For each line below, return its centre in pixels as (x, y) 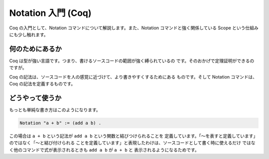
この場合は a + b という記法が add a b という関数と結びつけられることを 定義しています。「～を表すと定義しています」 (134, 136)
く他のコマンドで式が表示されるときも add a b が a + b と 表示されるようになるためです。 (104, 150)
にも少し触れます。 (29, 34)
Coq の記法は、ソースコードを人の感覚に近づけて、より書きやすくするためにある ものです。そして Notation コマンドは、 (133, 77)
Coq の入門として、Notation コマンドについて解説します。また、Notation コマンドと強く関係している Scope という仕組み (134, 28)
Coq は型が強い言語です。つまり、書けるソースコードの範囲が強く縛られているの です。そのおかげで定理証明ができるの (132, 61)
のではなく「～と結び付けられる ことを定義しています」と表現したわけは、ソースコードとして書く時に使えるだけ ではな (132, 143)
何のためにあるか (35, 49)
